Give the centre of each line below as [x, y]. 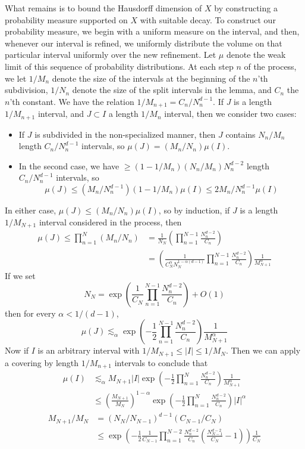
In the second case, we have [69, 165]
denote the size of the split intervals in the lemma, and [172, 90]
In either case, [31, 210]
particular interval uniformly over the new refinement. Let [111, 55]
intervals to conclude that [161, 362]
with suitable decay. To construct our [208, 19]
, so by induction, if [194, 210]
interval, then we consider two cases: [230, 114]
